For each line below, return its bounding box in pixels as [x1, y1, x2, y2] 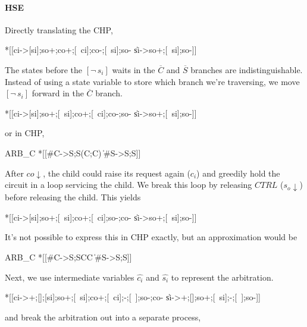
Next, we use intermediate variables [5, 271, 134, 283]
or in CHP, [5, 127, 45, 139]
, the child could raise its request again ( [43, 166, 190, 179]
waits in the [112, 63, 155, 76]
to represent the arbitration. [171, 271, 274, 283]
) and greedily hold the [196, 166, 280, 179]
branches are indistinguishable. [190, 63, 303, 76]
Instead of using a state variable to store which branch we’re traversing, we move [5, 75, 300, 87]
